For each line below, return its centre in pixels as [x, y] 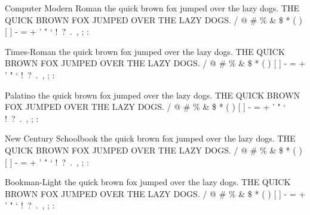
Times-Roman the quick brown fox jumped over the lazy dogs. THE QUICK [145, 51]
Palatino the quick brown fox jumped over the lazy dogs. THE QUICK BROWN [153, 95]
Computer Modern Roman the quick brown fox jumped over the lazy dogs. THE [152, 8]
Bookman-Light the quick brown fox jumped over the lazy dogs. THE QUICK [148, 182]
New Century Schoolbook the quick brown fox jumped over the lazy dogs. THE [150, 138]
